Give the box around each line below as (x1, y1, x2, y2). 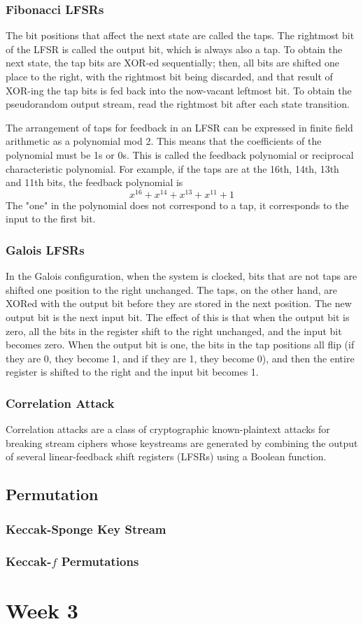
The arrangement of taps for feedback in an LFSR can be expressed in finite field (6, 120, 353, 134)
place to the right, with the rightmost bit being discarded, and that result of (6, 69, 333, 83)
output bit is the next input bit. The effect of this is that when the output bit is (6, 310, 350, 325)
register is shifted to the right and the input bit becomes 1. (6, 364, 259, 379)
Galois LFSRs (6, 241, 85, 258)
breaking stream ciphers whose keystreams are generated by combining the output (6, 435, 358, 450)
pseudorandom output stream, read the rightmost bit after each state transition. (6, 97, 350, 111)
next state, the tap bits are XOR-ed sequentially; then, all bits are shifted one (6, 55, 340, 70)
